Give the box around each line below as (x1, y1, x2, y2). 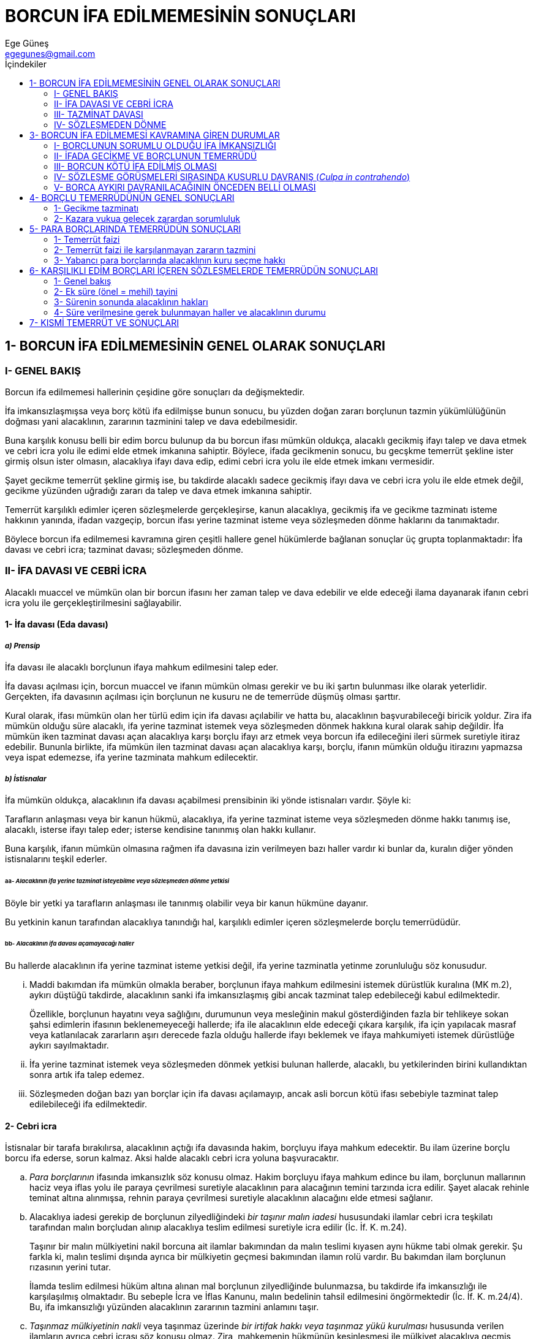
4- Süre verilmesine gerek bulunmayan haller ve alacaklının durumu (54, 306, 326, 317)
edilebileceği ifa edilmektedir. (29, 1099, 148, 1110)
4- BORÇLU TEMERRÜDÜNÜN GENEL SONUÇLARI (29, 192, 235, 203)
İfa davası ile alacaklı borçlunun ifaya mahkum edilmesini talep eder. (5, 662, 279, 673)
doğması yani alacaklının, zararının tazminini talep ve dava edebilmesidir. (5, 415, 298, 427)
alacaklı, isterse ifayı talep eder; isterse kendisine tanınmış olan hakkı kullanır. (5, 824, 316, 835)
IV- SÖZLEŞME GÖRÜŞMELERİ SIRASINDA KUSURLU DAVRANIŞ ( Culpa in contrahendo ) (54, 171, 410, 182)
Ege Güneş (5, 37, 49, 48)
